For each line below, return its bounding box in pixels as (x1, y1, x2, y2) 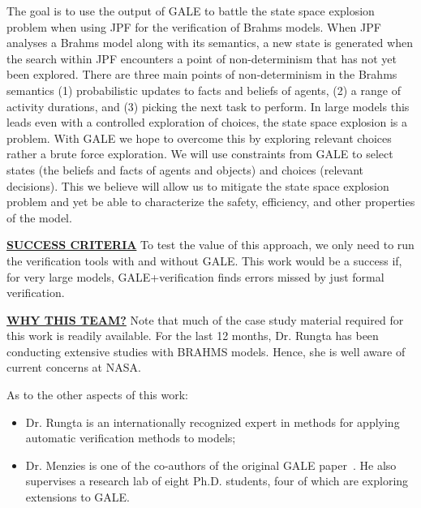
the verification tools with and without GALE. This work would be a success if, (6, 252, 402, 269)
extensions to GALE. (25, 489, 130, 506)
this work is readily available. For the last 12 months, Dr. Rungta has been (6, 327, 379, 344)
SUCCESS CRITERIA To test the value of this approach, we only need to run (6, 236, 415, 253)
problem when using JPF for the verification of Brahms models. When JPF (6, 18, 381, 35)
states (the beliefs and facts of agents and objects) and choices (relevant (6, 161, 363, 178)
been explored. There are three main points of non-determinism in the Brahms (6, 66, 397, 83)
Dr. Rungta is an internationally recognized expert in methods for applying (25, 413, 400, 430)
